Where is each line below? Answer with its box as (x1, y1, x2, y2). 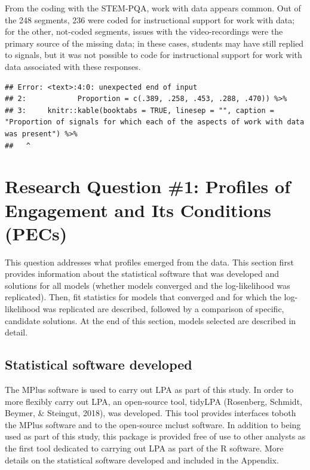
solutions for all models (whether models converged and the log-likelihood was (5, 279, 290, 291)
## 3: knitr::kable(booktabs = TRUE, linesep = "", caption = (5, 106, 275, 115)
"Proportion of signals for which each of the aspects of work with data (5, 118, 305, 127)
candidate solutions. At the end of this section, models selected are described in (5, 314, 296, 326)
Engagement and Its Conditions (5, 197, 272, 222)
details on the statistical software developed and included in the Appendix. (5, 453, 279, 466)
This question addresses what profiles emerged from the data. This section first (5, 255, 294, 268)
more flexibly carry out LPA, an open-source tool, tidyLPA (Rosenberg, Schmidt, (5, 395, 302, 407)
